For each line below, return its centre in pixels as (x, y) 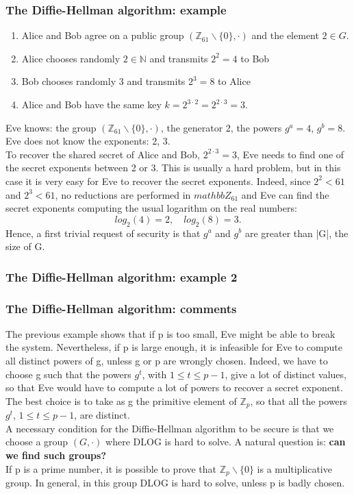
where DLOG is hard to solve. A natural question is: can (226, 442)
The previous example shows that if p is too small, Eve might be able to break (170, 333)
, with (154, 374)
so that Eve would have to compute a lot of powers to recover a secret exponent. (174, 387)
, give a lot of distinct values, (286, 374)
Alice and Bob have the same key (91, 104)
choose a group (37, 442)
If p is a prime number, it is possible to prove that (111, 468)
